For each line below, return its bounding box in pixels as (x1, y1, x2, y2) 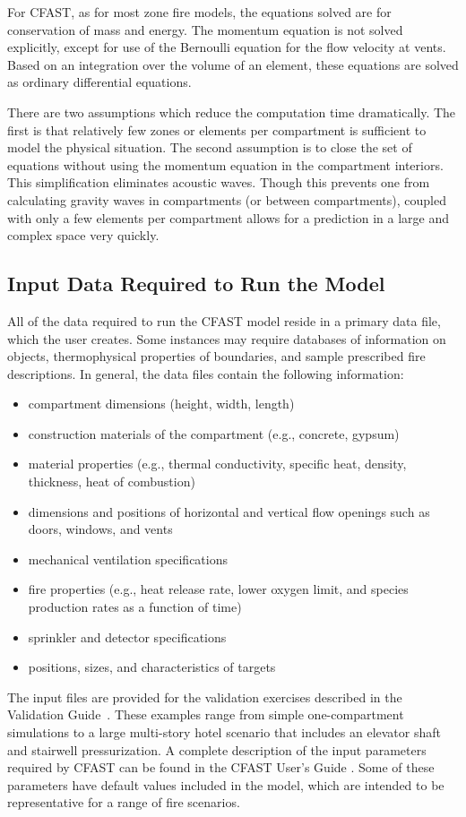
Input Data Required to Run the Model (7, 270, 385, 297)
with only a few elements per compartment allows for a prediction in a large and (7, 208, 450, 227)
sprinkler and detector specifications (28, 627, 227, 646)
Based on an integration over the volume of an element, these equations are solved (7, 55, 459, 73)
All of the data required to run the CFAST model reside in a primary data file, (7, 311, 441, 330)
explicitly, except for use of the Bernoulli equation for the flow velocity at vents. (7, 38, 446, 56)
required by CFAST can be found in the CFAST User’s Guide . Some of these (7, 758, 435, 777)
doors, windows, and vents (28, 520, 173, 538)
